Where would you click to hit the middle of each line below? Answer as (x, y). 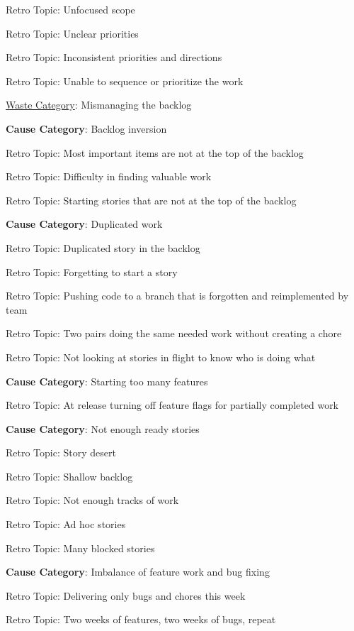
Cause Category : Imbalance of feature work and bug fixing (138, 572)
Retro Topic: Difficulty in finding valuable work (109, 176)
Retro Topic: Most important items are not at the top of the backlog (155, 152)
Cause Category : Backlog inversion (86, 128)
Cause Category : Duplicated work (84, 224)
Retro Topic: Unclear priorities (72, 33)
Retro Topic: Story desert (61, 452)
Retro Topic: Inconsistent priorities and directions (114, 57)
